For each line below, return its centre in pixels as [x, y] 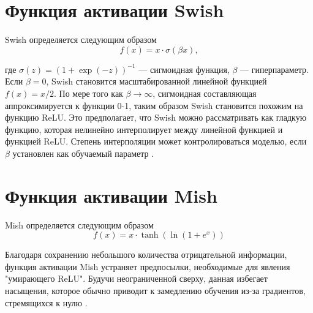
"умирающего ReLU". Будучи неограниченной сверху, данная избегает [136, 278]
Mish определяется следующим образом [79, 224]
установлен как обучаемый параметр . [83, 153]
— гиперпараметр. [274, 69]
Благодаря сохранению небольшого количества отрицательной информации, [146, 255]
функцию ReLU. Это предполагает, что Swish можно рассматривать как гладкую [156, 117]
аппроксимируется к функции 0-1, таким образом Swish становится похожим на [154, 105]
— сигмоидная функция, [184, 69]
